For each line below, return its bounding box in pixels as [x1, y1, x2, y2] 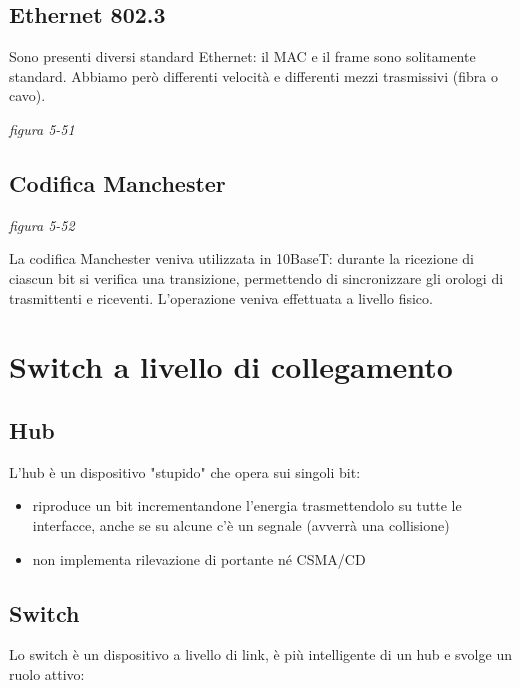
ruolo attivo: [9, 663, 85, 684]
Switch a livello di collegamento [9, 346, 453, 387]
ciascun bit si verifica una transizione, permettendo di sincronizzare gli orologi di [9, 267, 504, 288]
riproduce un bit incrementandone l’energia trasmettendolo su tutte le [32, 495, 462, 516]
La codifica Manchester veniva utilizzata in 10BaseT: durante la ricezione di [9, 248, 474, 269]
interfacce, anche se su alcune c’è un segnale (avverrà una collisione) [32, 514, 450, 535]
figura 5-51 [9, 118, 75, 139]
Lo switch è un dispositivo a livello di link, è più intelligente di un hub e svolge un [9, 644, 512, 665]
